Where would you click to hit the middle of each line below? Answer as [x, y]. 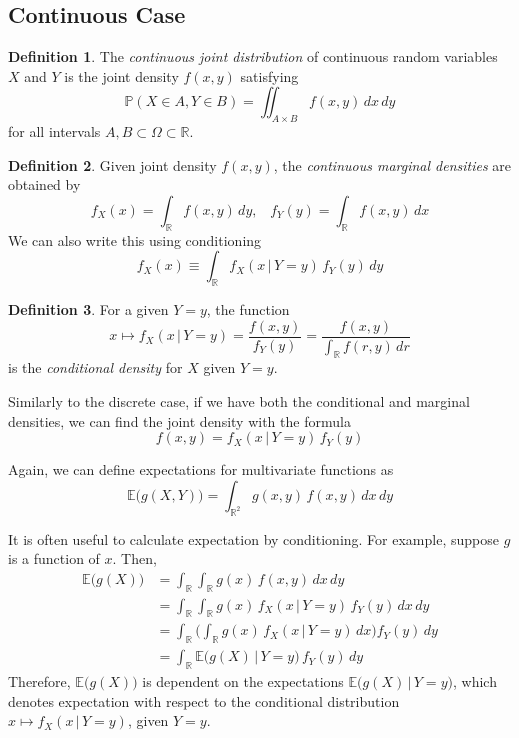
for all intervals [54, 131]
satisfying [269, 75]
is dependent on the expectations [243, 681]
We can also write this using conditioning [135, 239]
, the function [248, 309]
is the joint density [121, 75]
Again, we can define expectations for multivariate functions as [201, 469]
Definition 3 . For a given [88, 309]
